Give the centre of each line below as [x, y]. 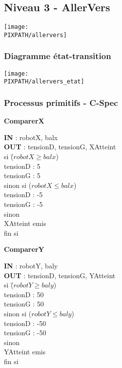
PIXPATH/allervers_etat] [44, 82]
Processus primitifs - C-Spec [61, 102]
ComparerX [24, 121]
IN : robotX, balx [31, 137]
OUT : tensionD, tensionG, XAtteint [60, 147]
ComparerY [24, 249]
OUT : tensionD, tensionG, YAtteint [60, 275]
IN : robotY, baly [31, 265]
